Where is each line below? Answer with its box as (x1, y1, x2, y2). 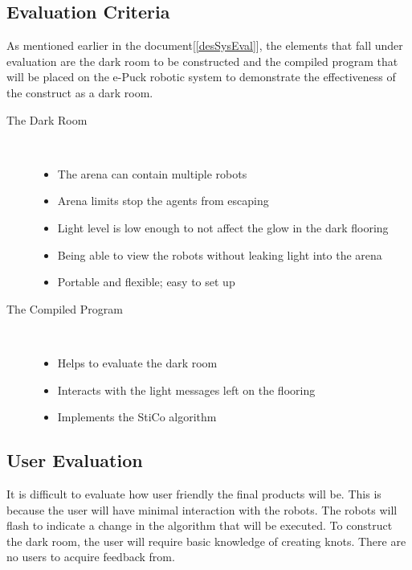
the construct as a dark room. (6, 84, 153, 100)
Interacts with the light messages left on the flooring (57, 381, 316, 398)
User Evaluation (6, 448, 143, 473)
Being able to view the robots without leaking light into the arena (57, 246, 382, 263)
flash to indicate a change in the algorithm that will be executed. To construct (6, 517, 393, 534)
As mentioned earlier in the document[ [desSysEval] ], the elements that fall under (6, 37, 403, 54)
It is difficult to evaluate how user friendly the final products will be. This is (6, 485, 381, 502)
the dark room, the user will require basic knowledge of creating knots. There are (6, 532, 406, 549)
